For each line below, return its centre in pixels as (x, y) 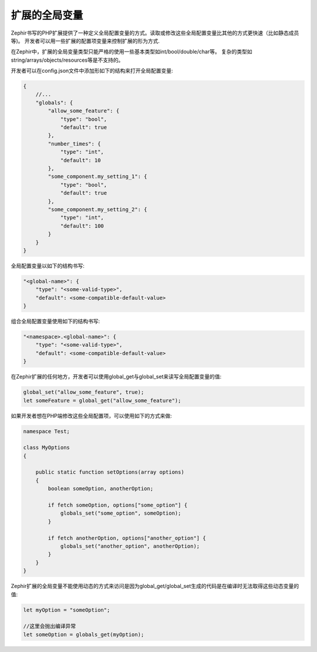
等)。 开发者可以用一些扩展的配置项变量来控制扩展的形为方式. (85, 40)
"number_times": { (74, 143)
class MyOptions (47, 448)
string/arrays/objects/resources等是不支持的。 (67, 60)
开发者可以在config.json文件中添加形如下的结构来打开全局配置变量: (92, 71)
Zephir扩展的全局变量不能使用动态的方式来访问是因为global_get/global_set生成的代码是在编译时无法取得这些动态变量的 (155, 586)
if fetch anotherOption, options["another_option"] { (127, 538)
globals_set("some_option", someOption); (121, 513)
